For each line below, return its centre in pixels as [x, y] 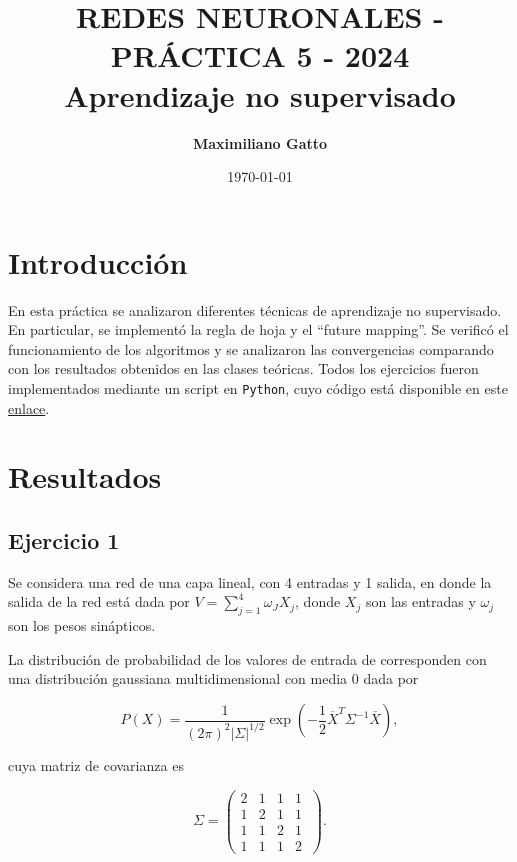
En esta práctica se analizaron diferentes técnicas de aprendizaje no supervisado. [255, 309]
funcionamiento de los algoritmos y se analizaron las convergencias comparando [251, 348]
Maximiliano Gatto [260, 142]
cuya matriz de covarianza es [96, 764]
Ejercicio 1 [64, 540]
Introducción [98, 261]
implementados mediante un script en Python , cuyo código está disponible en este [258, 388]
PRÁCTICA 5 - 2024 [260, 55]
